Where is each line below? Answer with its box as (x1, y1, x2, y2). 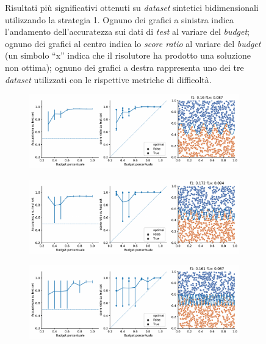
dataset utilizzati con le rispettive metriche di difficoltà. (5, 73, 212, 86)
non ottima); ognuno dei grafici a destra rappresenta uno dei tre (5, 60, 244, 73)
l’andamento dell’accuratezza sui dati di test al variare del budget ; (5, 25, 250, 38)
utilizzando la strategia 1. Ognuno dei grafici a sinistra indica (5, 13, 234, 26)
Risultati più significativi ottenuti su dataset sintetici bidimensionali (5, 1, 259, 13)
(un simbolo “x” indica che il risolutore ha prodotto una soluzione (5, 49, 251, 62)
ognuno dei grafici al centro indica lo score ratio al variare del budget (5, 37, 261, 49)
